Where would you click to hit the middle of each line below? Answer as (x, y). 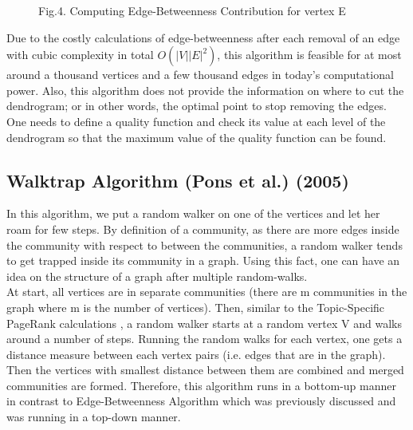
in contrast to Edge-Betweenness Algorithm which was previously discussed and (201, 401)
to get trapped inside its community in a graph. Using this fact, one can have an (203, 260)
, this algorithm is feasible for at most (309, 55)
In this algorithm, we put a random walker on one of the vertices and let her (193, 213)
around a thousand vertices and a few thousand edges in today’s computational (200, 75)
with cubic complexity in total (80, 55)
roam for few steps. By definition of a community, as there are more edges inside (203, 229)
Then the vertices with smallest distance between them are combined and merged (205, 370)
